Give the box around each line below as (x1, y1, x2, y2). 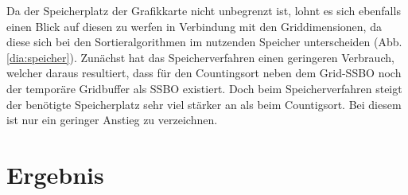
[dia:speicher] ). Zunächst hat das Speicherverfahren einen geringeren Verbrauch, (6, 49, 394, 65)
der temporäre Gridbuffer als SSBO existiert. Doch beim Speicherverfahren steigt (6, 80, 402, 96)
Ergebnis (6, 158, 104, 190)
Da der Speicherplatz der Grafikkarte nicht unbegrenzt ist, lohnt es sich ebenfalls (6, 2, 401, 18)
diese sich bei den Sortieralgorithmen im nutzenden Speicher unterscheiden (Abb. (6, 33, 402, 50)
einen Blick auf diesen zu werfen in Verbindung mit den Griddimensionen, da (6, 18, 382, 34)
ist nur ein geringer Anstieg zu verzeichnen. (6, 111, 218, 128)
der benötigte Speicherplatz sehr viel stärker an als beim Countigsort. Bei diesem (6, 96, 402, 112)
